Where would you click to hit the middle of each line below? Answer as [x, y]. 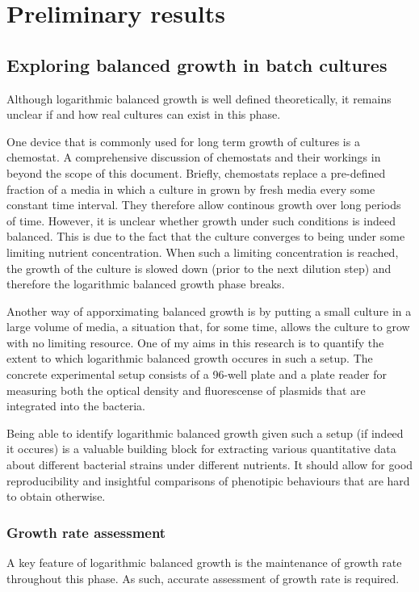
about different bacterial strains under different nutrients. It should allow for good [210, 465]
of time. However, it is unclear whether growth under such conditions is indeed [201, 220]
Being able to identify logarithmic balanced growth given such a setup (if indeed [205, 432]
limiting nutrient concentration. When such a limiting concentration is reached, [203, 252]
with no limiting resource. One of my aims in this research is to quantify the [195, 342]
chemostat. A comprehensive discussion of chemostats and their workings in [194, 157]
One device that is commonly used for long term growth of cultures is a [183, 141]
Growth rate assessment [86, 532]
